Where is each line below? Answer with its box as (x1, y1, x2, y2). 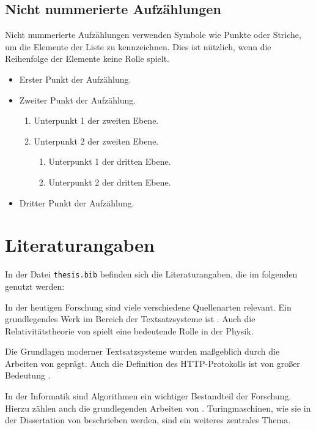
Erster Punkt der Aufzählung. (19, 72, 131, 85)
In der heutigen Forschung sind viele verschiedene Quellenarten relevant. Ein (5, 300, 292, 313)
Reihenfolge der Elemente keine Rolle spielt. (5, 52, 170, 65)
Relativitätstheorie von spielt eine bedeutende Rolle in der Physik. (5, 324, 254, 337)
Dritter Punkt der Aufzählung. (19, 196, 134, 209)
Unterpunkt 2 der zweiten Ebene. (34, 134, 159, 147)
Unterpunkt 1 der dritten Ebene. (48, 155, 171, 168)
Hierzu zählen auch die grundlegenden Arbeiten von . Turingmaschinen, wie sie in (5, 401, 311, 414)
